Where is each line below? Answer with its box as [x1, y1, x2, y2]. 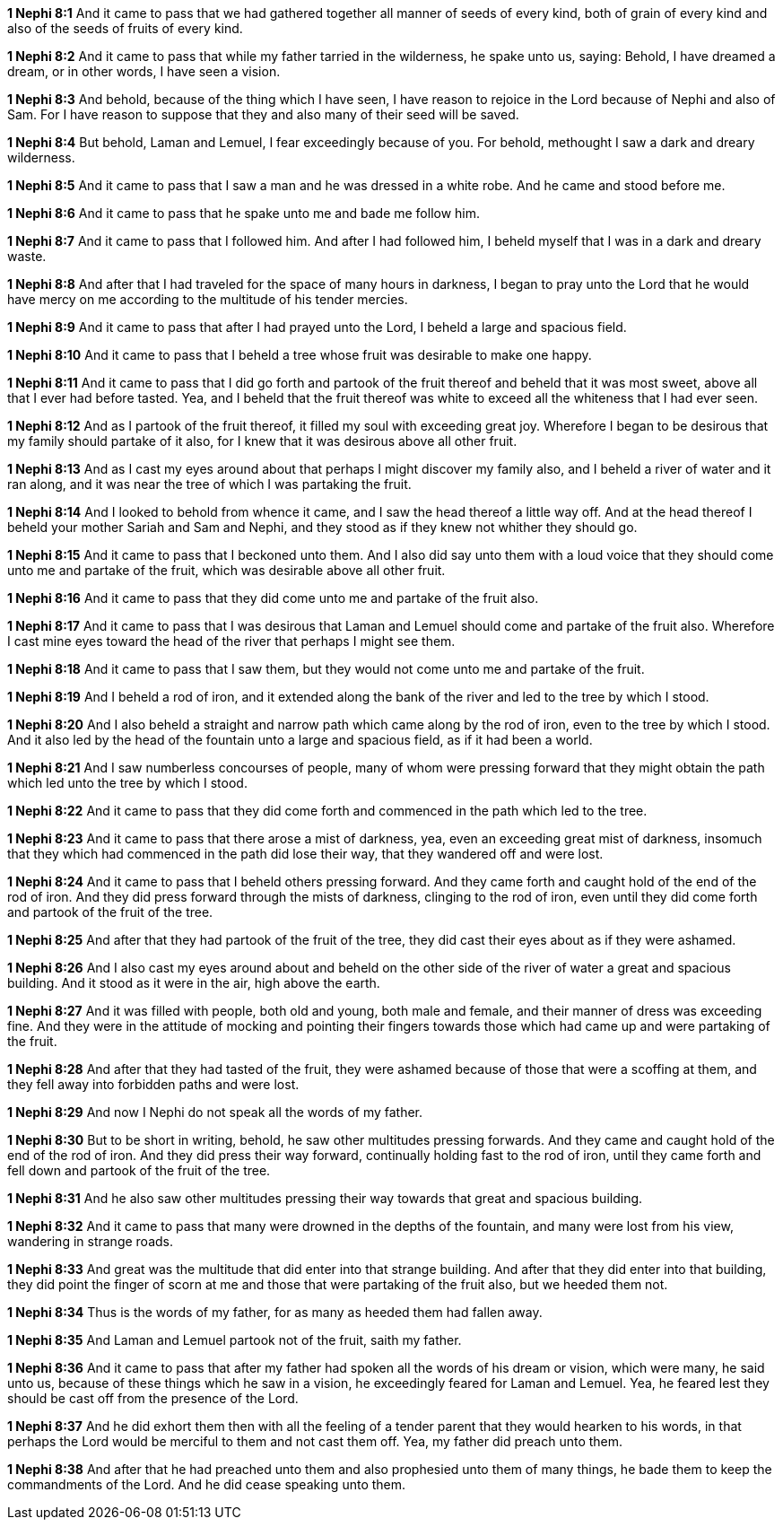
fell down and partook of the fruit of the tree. [7, 1163, 271, 1178]
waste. [7, 249, 47, 264]
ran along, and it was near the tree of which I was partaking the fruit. [7, 476, 412, 492]
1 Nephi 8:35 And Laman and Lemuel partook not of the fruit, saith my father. [7, 1332, 462, 1348]
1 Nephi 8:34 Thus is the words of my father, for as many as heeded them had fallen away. [7, 1304, 543, 1320]
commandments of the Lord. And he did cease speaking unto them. [7, 1477, 406, 1492]
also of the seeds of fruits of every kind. [7, 21, 243, 36]
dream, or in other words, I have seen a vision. [7, 64, 281, 79]
